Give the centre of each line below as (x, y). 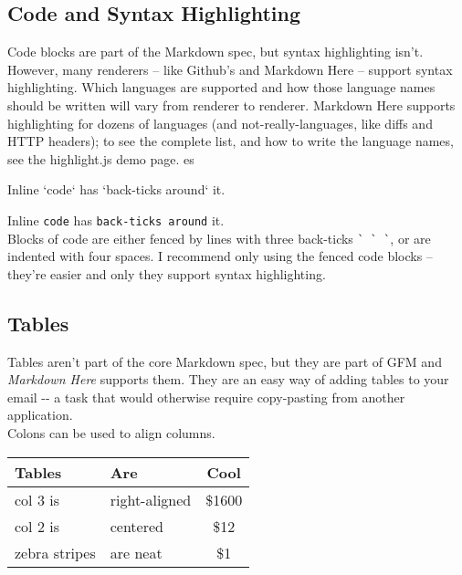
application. (40, 415)
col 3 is (37, 499)
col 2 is (37, 526)
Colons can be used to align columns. (111, 433)
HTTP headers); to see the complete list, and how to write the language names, (231, 141)
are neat (136, 552)
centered (136, 526)
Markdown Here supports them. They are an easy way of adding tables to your (228, 379)
